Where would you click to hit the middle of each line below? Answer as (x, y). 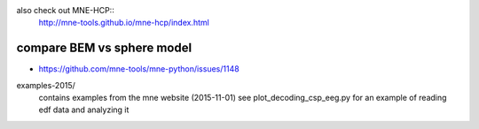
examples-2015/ (46, 85)
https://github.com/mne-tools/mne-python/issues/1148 (139, 69)
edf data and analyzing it (84, 110)
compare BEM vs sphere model (104, 48)
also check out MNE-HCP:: (65, 10)
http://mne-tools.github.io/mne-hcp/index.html (124, 23)
